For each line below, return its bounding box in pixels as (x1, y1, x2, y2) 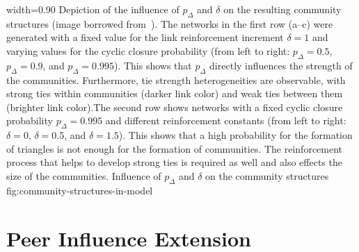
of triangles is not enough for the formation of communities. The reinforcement (6, 141, 343, 156)
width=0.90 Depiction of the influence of (6, 2, 179, 16)
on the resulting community (223, 2, 342, 16)
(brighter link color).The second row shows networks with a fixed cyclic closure (6, 99, 343, 114)
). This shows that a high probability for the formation (118, 128, 353, 142)
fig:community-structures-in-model (6, 183, 153, 197)
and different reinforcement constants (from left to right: (105, 113, 346, 128)
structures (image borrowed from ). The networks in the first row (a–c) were (6, 16, 333, 31)
